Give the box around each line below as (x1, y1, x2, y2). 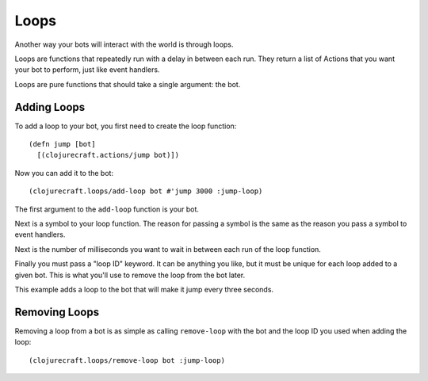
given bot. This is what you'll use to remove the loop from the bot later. (14, 270, 246, 280)
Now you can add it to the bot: (14, 168, 114, 177)
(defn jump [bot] (29, 139, 96, 149)
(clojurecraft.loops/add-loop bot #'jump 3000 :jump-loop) (29, 187, 263, 196)
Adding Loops (14, 100, 86, 114)
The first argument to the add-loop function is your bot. (14, 204, 200, 214)
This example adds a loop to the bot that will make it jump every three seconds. (14, 284, 273, 294)
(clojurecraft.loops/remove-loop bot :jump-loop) (29, 356, 226, 364)
